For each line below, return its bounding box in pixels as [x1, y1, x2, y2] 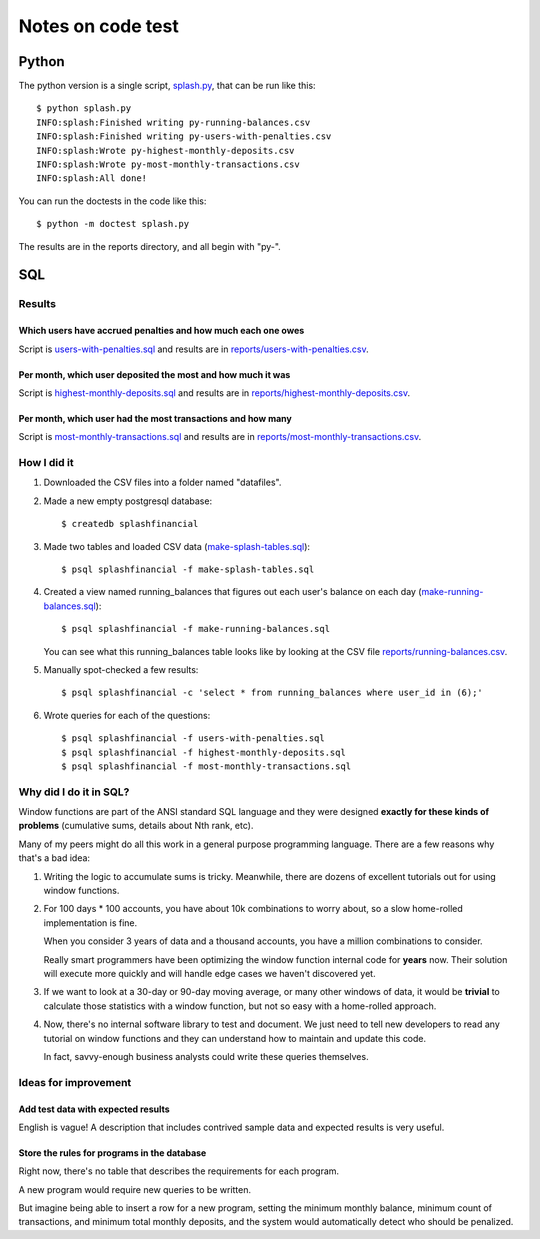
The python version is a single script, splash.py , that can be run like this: [18, 80, 316, 92]
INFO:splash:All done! [36, 173, 148, 184]
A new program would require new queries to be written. [18, 1183, 252, 1195]
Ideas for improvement [18, 1075, 132, 1089]
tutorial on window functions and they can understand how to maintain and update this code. [43, 1032, 427, 1044]
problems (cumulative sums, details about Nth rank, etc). [18, 820, 254, 832]
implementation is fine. [43, 916, 138, 929]
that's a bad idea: [18, 852, 90, 864]
